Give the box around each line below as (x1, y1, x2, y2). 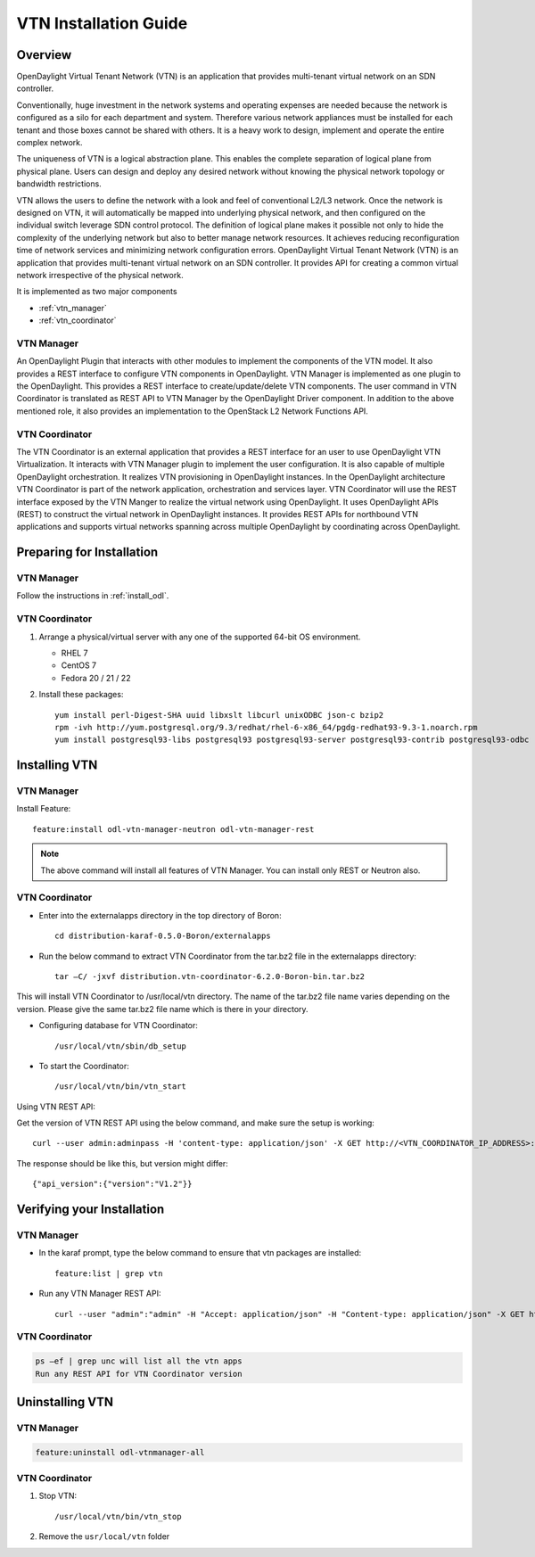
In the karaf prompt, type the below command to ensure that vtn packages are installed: (38, 1248, 362, 1258)
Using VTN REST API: (16, 1101, 95, 1112)
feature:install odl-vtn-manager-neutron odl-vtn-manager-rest (32, 824, 315, 834)
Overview (16, 47, 72, 62)
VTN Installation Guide (16, 13, 188, 33)
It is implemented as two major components (16, 286, 177, 297)
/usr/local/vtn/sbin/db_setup (54, 1041, 187, 1051)
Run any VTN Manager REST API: (38, 1289, 161, 1299)
